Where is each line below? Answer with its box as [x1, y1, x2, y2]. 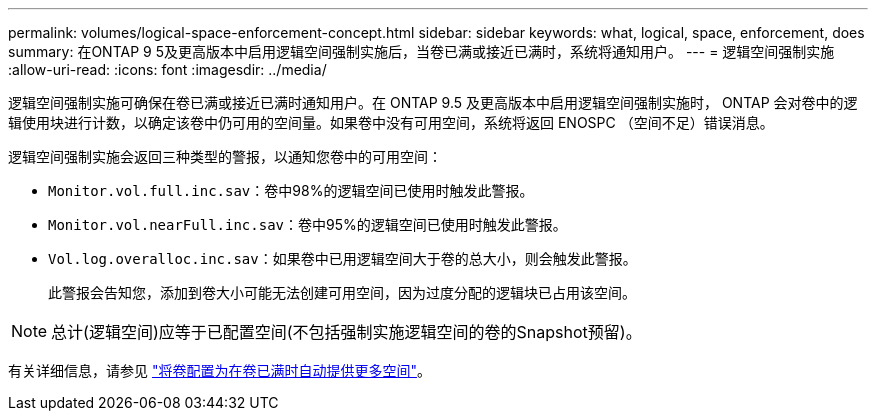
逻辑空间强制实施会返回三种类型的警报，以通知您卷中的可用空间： [8, 148, 442, 165]
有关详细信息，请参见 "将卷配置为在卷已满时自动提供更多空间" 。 [8, 362, 431, 379]
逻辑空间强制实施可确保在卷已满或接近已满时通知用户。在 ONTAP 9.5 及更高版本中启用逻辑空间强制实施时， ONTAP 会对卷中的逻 [8, 94, 858, 111]
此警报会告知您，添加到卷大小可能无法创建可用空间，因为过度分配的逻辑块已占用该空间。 [48, 284, 636, 301]
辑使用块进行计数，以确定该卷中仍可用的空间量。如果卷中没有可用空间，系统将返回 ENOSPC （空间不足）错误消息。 [8, 114, 774, 131]
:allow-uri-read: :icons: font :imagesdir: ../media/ [8, 61, 327, 78]
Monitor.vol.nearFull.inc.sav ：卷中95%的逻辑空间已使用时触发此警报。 [48, 216, 567, 233]
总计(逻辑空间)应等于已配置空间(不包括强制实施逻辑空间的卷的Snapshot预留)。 [51, 322, 642, 342]
